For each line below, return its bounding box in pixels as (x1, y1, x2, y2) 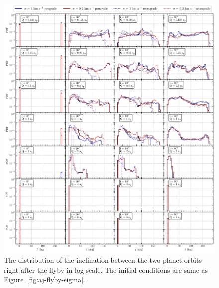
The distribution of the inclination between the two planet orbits (4, 255, 202, 265)
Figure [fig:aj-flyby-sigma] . (4, 274, 85, 285)
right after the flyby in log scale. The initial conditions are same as (4, 264, 208, 275)
